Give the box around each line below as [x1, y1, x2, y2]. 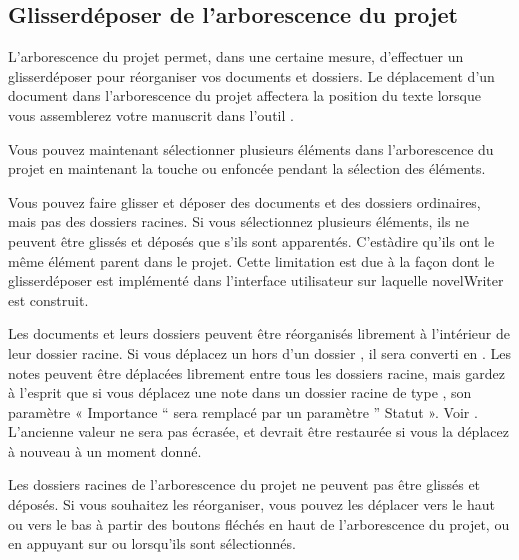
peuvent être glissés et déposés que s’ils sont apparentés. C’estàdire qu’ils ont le [8, 230, 495, 251]
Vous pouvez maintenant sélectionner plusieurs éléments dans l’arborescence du [8, 138, 494, 159]
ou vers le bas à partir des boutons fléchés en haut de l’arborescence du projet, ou [8, 513, 510, 534]
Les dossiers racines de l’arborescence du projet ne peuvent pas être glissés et [8, 474, 481, 495]
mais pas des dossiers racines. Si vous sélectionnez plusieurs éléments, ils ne [8, 211, 470, 232]
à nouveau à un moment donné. [8, 440, 202, 461]
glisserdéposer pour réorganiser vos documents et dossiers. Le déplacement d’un [8, 65, 495, 86]
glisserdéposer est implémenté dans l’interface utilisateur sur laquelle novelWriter [8, 270, 504, 291]
